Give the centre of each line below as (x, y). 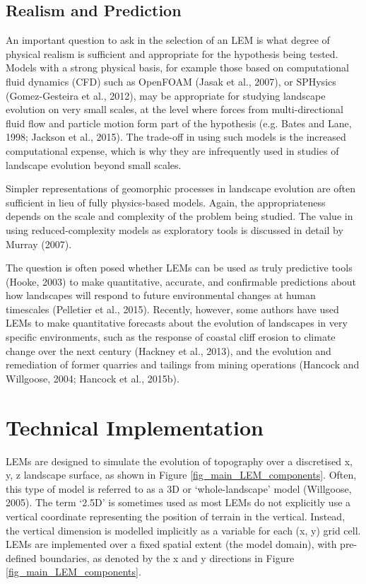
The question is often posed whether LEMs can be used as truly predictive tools (179, 268)
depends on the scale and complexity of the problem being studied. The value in (179, 216)
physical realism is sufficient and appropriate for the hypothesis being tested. (172, 53)
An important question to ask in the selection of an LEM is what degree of (168, 40)
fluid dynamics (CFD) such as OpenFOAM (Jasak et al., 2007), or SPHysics (171, 81)
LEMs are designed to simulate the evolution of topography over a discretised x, (179, 461)
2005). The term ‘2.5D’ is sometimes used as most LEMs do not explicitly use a (178, 502)
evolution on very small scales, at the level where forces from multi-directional (175, 109)
